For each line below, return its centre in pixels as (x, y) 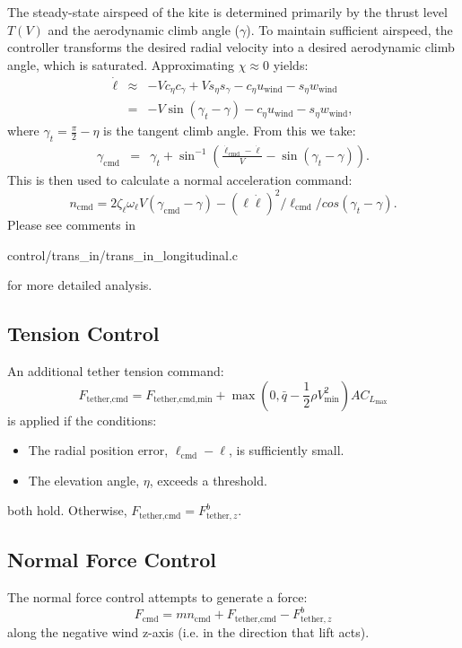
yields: (291, 64)
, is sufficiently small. (286, 450)
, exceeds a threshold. (208, 480)
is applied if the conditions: (82, 420)
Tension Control (83, 333)
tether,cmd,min (183, 400)
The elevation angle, (84, 480)
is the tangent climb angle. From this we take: (230, 131)
